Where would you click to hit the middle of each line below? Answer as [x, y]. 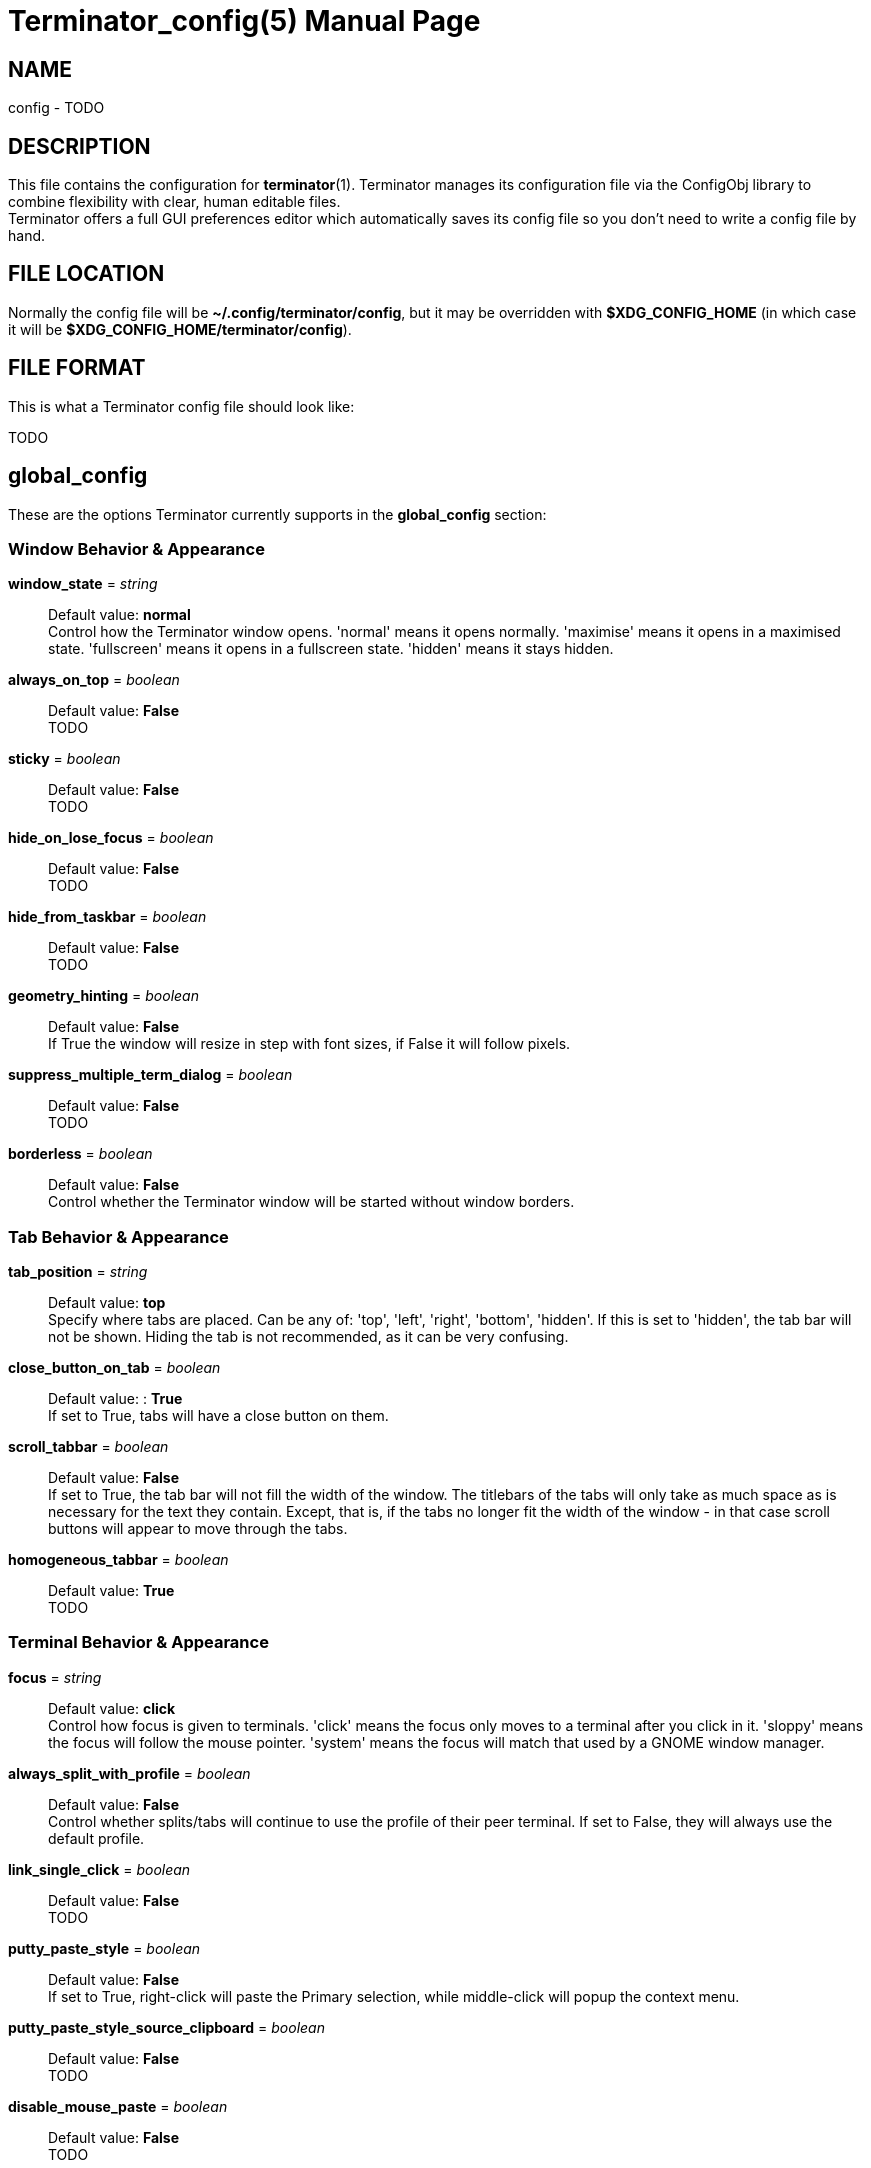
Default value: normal [119, 615]
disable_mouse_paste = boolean [118, 2106]
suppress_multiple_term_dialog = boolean [150, 1075]
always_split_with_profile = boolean [129, 1773]
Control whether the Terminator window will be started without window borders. [311, 1202]
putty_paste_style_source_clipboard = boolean [166, 2027]
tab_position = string [78, 1272]
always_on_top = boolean [94, 680]
